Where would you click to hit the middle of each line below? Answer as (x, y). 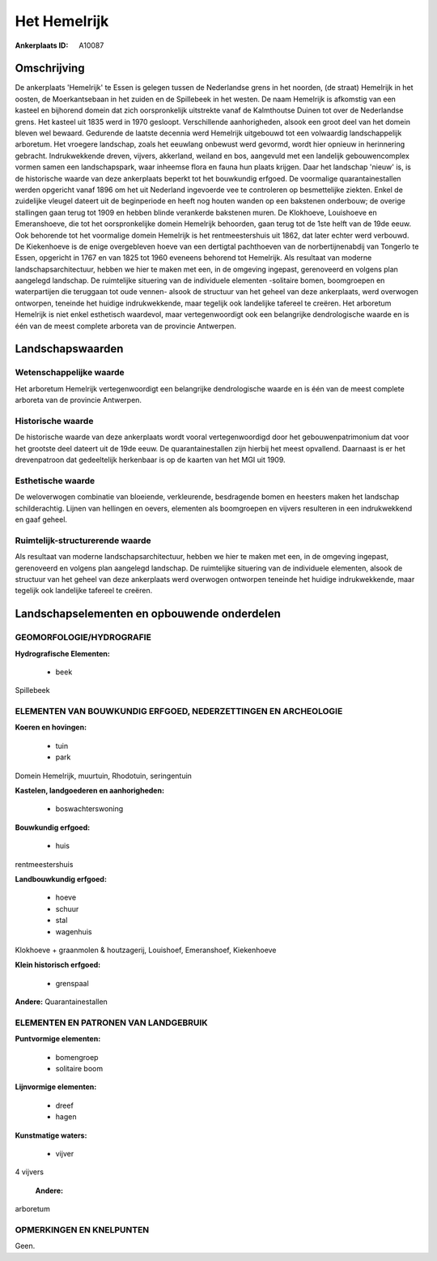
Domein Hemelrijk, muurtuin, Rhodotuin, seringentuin (103, 776)
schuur (67, 908)
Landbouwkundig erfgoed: (61, 878)
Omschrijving (50, 68)
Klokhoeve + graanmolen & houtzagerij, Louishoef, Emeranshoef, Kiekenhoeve (146, 950)
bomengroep (77, 1057)
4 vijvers (30, 1172)
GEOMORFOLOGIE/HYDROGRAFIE (83, 638)
